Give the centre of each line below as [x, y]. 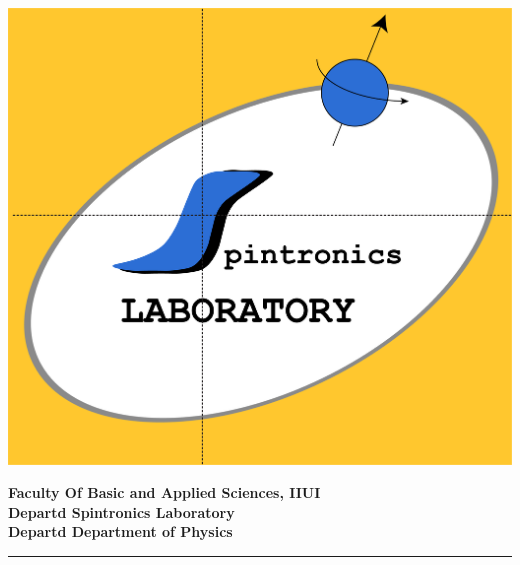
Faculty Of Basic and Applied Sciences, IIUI [164, 492]
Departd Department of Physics [120, 531]
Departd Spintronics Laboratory [121, 511]
